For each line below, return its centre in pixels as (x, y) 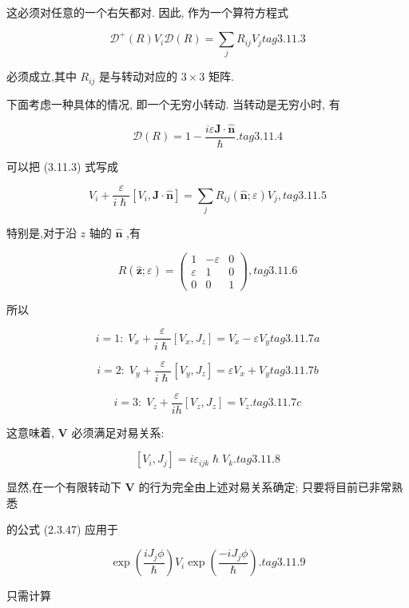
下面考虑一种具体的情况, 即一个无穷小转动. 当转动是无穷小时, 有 (173, 103)
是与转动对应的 (139, 76)
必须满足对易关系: (118, 432)
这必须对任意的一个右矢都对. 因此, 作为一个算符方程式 (148, 12)
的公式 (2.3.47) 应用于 (62, 529)
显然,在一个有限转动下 (64, 487)
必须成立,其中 (42, 76)
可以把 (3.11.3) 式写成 (62, 166)
